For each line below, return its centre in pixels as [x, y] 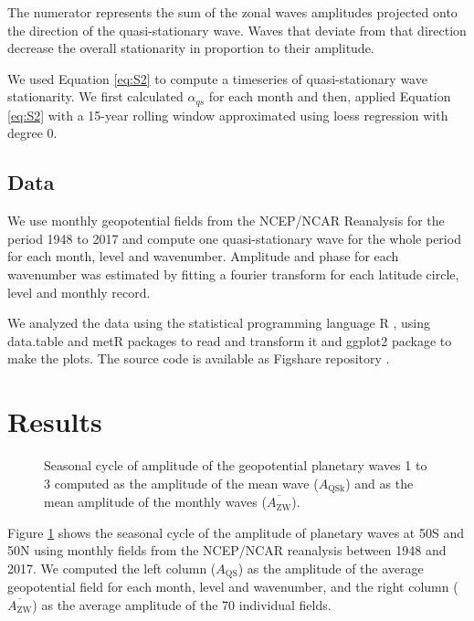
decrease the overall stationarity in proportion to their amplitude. [191, 48]
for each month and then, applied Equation [330, 96]
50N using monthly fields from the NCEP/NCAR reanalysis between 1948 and [227, 550]
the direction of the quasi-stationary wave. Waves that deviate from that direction [237, 30]
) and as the [379, 483]
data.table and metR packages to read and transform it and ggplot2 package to [230, 340]
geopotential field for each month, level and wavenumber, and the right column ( [233, 587]
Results [55, 421]
